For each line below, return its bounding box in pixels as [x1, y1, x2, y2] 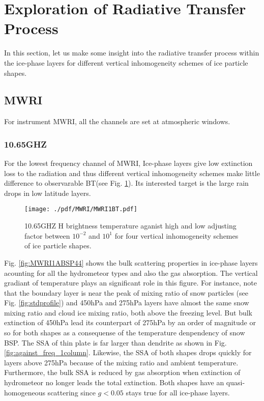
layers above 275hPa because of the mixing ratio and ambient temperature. [4, 357, 239, 367]
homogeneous [4, 387, 45, 397]
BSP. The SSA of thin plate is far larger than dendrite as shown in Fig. [4, 337, 227, 348]
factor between [24, 230, 70, 241]
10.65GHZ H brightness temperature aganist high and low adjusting [24, 220, 237, 231]
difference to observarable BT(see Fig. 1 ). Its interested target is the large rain [4, 178, 249, 188]
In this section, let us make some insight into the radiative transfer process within [4, 47, 259, 58]
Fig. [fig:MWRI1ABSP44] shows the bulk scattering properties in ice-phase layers [4, 257, 258, 268]
